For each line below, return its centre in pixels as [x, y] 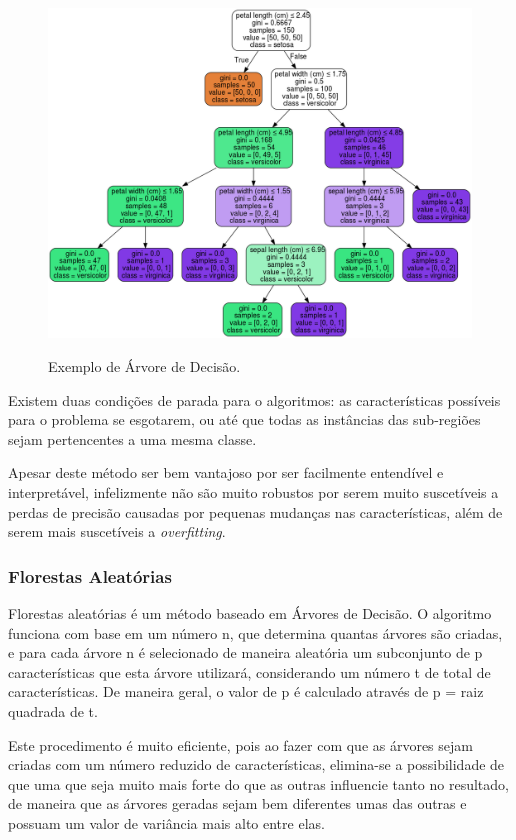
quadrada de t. [53, 710]
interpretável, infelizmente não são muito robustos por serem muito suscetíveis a [253, 491]
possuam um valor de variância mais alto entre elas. [166, 822]
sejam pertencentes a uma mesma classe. [132, 438]
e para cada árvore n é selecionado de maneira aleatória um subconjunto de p [245, 652]
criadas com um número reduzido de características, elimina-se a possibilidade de [256, 764]
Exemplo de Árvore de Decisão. [144, 366]
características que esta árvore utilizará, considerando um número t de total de [249, 671]
